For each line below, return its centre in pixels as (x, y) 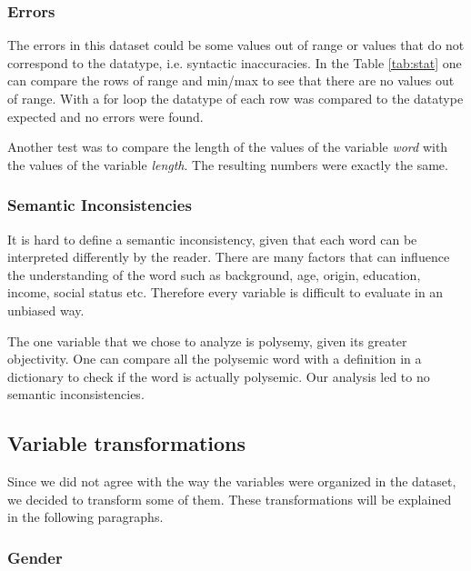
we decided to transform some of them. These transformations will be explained (230, 499)
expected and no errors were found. (105, 116)
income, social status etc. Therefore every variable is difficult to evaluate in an (225, 292)
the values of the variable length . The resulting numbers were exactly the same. (228, 164)
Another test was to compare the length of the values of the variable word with (228, 147)
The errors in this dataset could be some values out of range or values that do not (236, 45)
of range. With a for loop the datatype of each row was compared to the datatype (235, 98)
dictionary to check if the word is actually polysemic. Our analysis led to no (219, 376)
